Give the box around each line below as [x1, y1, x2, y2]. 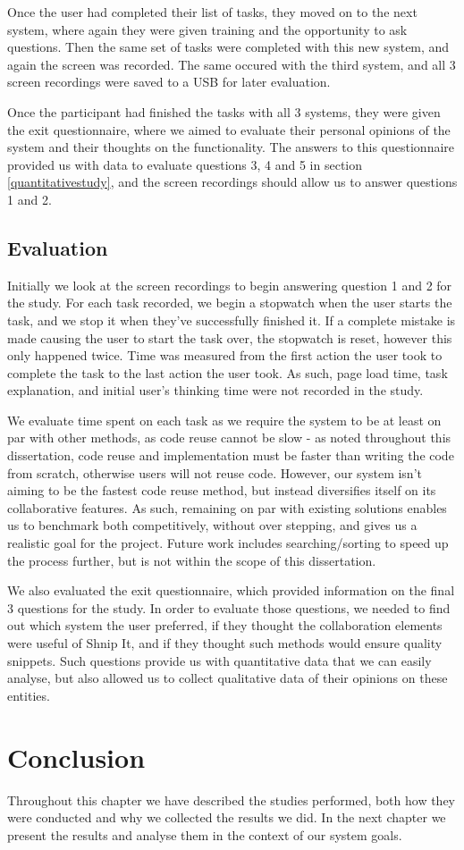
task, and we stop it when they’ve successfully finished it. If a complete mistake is [7, 310, 456, 329]
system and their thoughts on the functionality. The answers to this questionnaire [7, 138, 455, 156]
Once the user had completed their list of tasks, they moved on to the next [7, 3, 418, 21]
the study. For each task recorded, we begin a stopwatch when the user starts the [7, 293, 452, 312]
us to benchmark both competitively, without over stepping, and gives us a [7, 516, 418, 534]
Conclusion [7, 738, 146, 775]
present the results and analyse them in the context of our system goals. [7, 825, 402, 844]
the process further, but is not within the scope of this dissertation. [7, 551, 376, 569]
